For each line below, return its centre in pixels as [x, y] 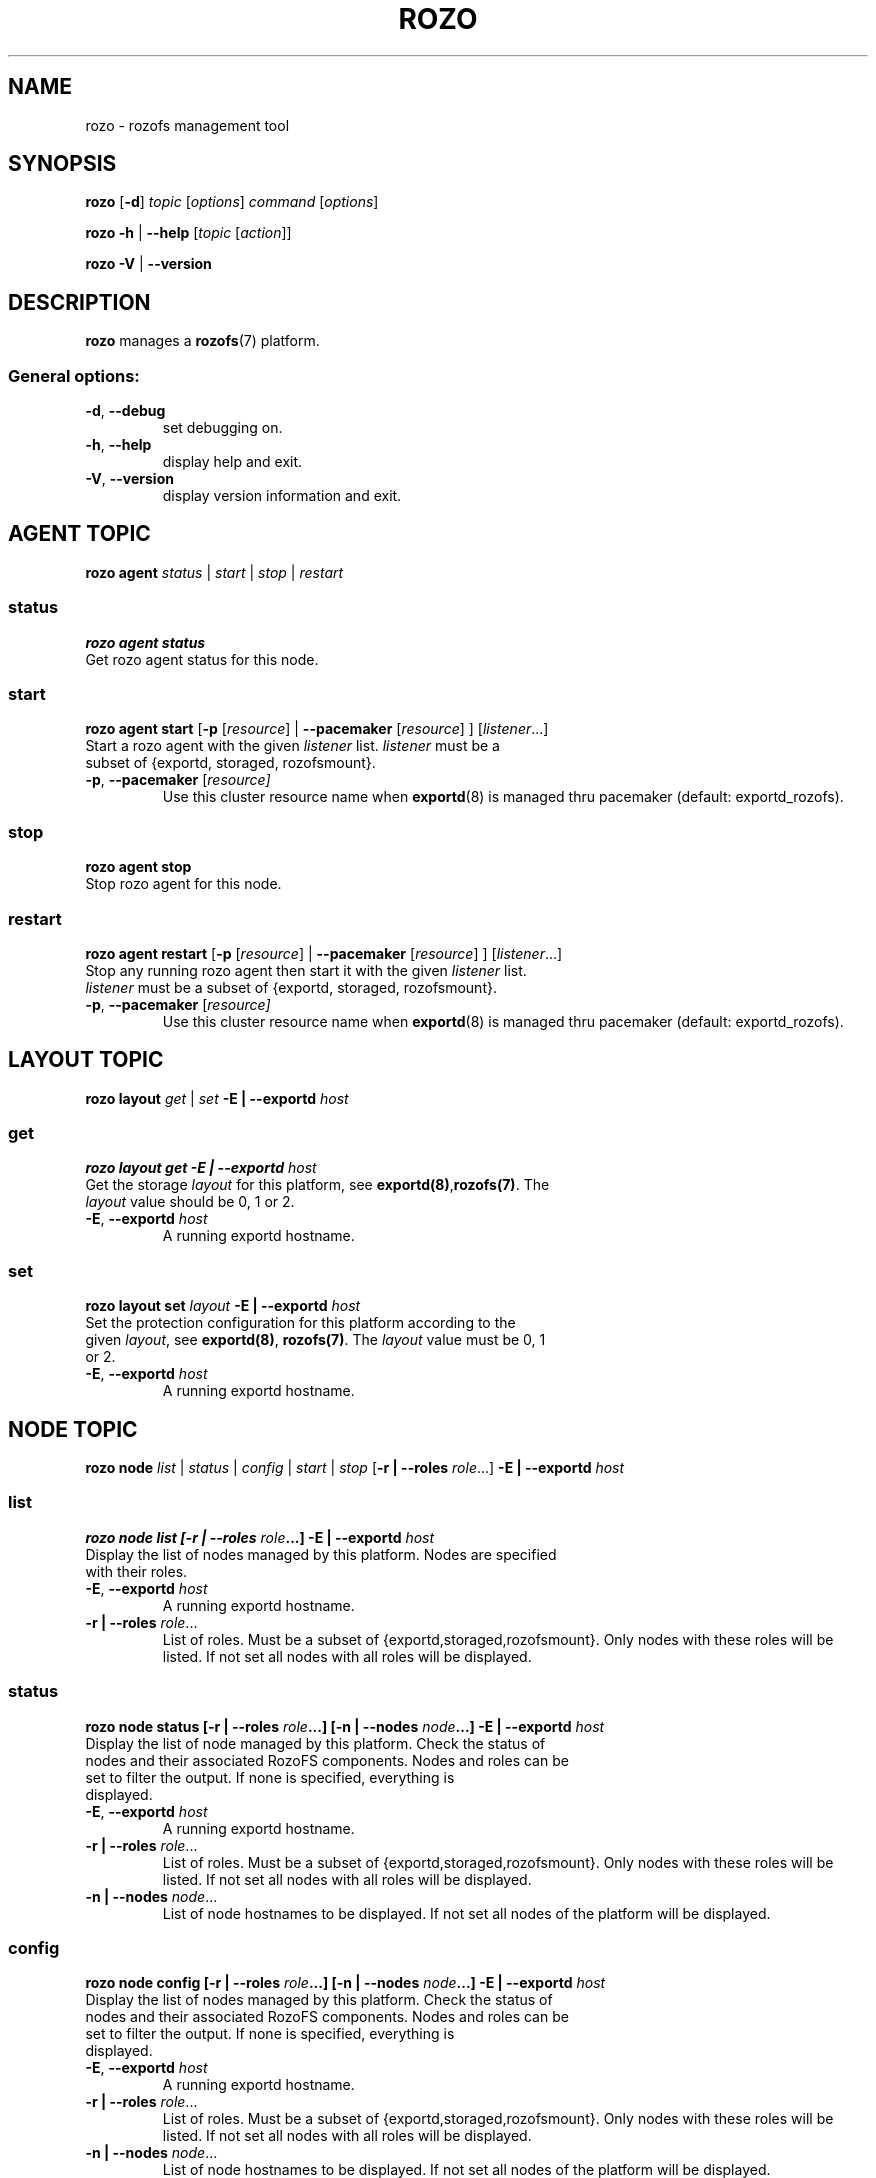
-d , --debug [125, 411]
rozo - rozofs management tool [187, 125]
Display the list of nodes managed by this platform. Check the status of [319, 2000]
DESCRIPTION [79, 302]
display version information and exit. [282, 496]
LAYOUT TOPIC [86, 1060]
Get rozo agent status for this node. [202, 659]
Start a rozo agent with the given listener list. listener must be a [292, 746]
